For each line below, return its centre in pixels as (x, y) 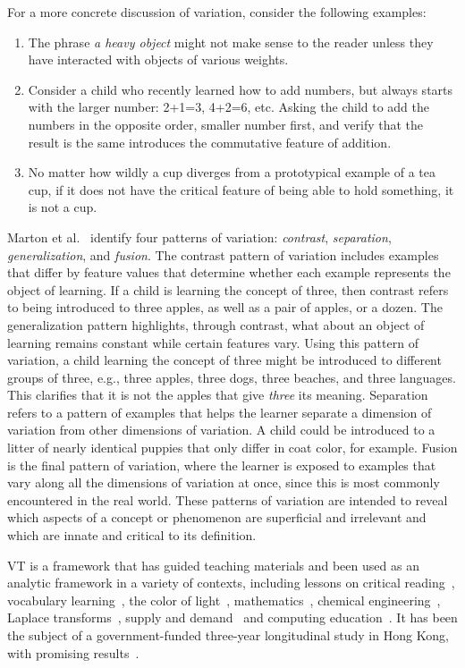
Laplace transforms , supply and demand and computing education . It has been (232, 617)
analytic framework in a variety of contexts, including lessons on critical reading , (231, 583)
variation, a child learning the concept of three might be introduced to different (224, 360)
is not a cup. (63, 207)
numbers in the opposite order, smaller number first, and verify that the (226, 124)
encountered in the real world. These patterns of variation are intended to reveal (228, 499)
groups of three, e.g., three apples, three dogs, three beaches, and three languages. (232, 377)
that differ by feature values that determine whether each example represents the (229, 272)
